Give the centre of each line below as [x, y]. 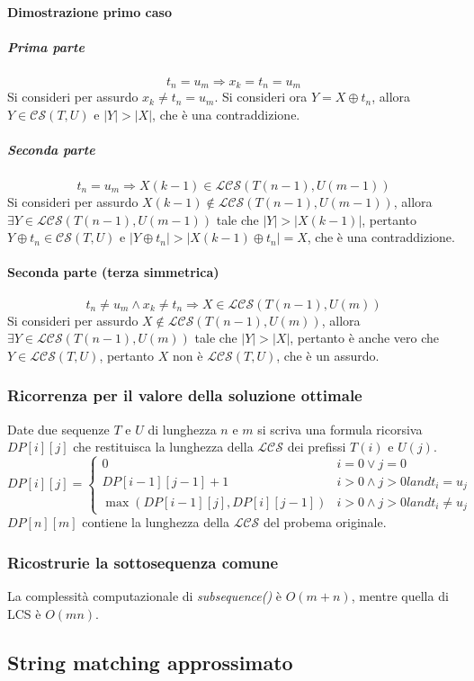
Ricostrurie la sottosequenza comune [143, 562]
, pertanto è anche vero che [364, 338]
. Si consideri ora [261, 97]
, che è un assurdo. [328, 355]
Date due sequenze [58, 429]
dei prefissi [317, 447]
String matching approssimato [150, 662]
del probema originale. [325, 522]
